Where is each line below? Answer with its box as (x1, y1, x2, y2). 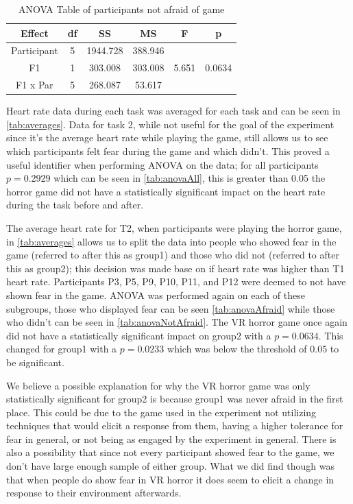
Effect (20, 25, 49, 40)
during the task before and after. (6, 197, 144, 212)
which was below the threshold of (167, 341, 307, 356)
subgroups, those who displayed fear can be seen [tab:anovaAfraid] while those (6, 301, 335, 315)
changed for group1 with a (6, 341, 117, 356)
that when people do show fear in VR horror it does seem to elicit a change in (6, 472, 334, 486)
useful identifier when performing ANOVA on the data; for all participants (6, 157, 319, 171)
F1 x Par (16, 77, 53, 92)
